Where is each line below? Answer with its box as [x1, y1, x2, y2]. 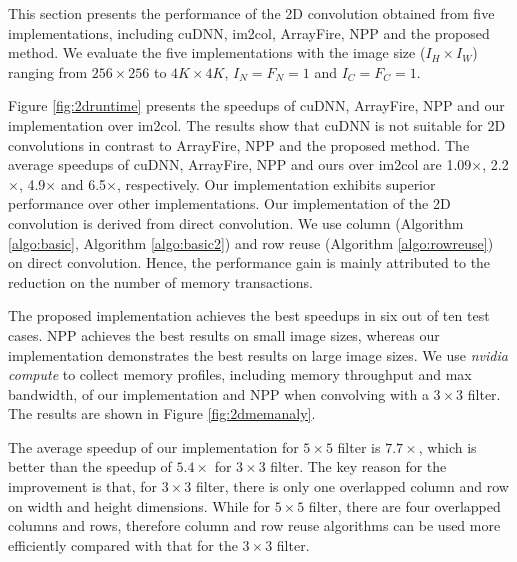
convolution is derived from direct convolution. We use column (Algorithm [8, 212, 464, 233]
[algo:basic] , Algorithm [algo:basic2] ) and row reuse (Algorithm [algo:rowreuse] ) [8, 232, 494, 253]
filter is [337, 436, 381, 457]
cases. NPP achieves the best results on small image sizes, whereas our [8, 324, 440, 345]
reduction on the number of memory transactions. [8, 271, 313, 292]
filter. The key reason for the [270, 456, 447, 477]
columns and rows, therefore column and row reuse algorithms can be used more [8, 515, 501, 536]
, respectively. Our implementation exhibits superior [116, 173, 436, 194]
